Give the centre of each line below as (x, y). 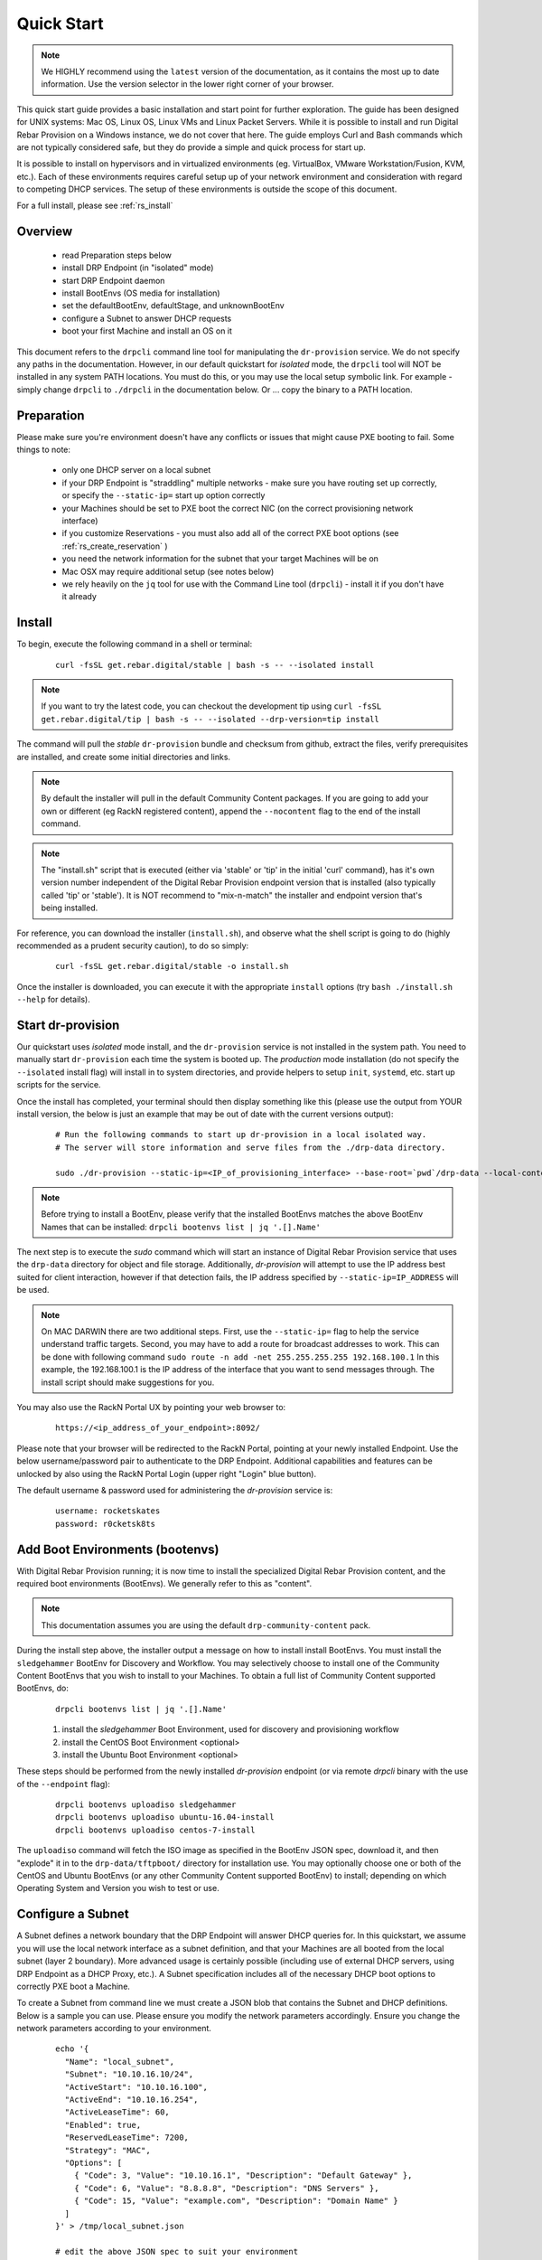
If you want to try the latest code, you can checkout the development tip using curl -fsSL (211, 706)
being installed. (70, 908)
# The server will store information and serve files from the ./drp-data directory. (251, 1147)
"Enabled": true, (103, 2125)
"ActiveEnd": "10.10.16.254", (131, 2100)
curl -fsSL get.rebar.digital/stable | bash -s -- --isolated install (215, 665)
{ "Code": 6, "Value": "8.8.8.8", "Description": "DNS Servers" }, (226, 2188)
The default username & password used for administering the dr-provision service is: (175, 1490)
